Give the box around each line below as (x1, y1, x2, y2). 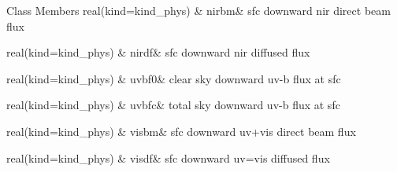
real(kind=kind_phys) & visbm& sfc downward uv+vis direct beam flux (6, 123, 356, 139)
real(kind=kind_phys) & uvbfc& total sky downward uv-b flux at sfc (6, 97, 340, 113)
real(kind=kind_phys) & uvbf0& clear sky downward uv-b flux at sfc (6, 70, 341, 86)
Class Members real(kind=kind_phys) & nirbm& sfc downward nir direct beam (6, 2, 391, 18)
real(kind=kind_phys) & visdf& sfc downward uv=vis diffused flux (6, 149, 330, 166)
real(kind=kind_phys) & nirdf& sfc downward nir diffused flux (6, 44, 310, 60)
